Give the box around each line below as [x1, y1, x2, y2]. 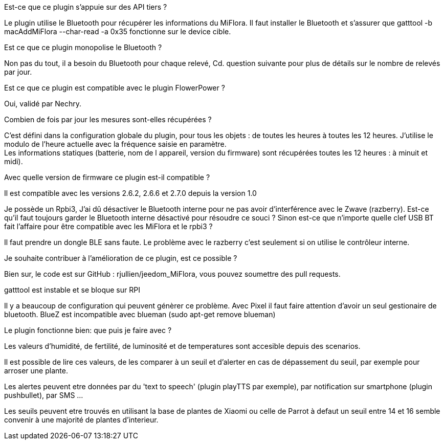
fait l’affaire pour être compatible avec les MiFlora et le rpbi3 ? [4, 222, 213, 231]
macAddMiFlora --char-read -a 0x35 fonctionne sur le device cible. [4, 27, 231, 36]
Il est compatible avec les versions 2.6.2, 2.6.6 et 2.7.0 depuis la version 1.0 [4, 189, 257, 197]
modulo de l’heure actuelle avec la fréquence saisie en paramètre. [4, 140, 227, 148]
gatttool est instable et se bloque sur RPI [4, 285, 140, 294]
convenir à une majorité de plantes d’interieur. [4, 415, 159, 424]
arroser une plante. [4, 366, 68, 375]
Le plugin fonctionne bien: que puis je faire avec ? [4, 326, 172, 335]
